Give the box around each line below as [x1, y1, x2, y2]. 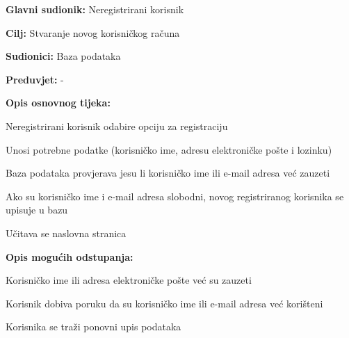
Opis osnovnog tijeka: [6, 95, 111, 110]
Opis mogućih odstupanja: [6, 249, 133, 264]
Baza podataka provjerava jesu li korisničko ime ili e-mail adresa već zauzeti [6, 166, 330, 180]
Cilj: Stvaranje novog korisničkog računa [6, 25, 180, 40]
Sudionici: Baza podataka [6, 49, 121, 63]
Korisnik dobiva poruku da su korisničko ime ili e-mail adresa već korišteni [6, 296, 323, 310]
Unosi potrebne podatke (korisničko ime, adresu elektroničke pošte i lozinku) [6, 142, 332, 156]
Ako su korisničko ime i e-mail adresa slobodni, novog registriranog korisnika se [6, 188, 344, 203]
